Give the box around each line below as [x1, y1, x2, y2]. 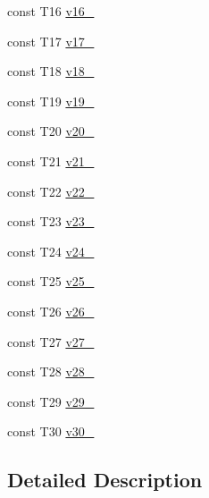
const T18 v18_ [7, 62, 95, 80]
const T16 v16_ [7, 2, 95, 20]
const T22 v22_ [7, 181, 95, 200]
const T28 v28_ [7, 362, 95, 381]
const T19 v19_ [7, 91, 95, 110]
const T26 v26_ [7, 301, 95, 320]
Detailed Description [7, 466, 203, 494]
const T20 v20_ [7, 122, 95, 140]
